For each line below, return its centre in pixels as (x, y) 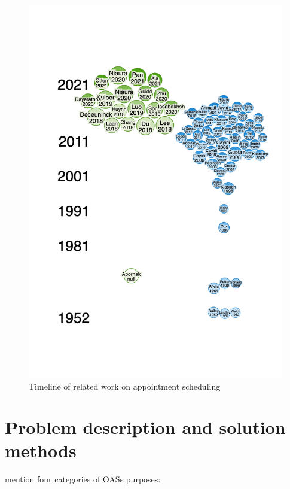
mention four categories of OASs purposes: (83, 479)
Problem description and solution (145, 427)
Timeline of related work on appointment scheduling (125, 386)
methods (41, 450)
